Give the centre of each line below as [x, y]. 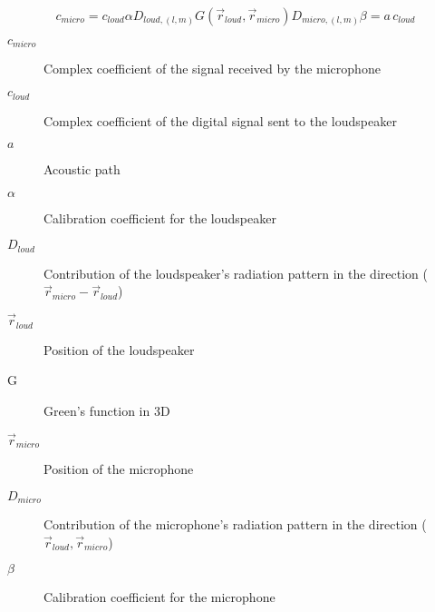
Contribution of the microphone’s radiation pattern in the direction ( [235, 524]
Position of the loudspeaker [119, 349]
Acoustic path [82, 169]
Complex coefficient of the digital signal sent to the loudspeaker [220, 120]
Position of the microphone [119, 469]
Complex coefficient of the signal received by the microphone [212, 69]
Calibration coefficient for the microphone [159, 597]
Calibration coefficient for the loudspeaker [160, 217]
